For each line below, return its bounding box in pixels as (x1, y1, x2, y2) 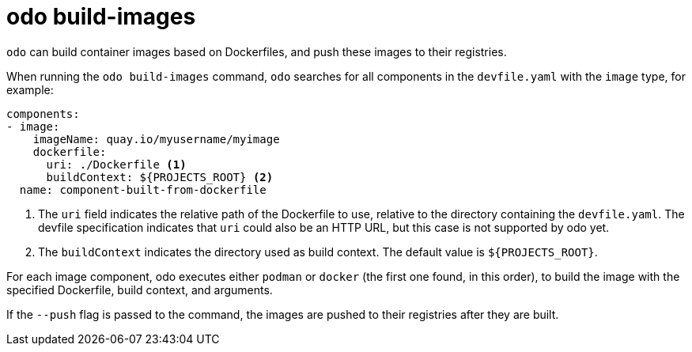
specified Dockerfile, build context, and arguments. (6, 282, 273, 297)
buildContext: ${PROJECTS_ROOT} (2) (46, 170, 274, 184)
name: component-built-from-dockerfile (19, 183, 267, 196)
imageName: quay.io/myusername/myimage (32, 132, 280, 146)
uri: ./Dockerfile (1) (46, 157, 187, 171)
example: (6, 82, 54, 97)
